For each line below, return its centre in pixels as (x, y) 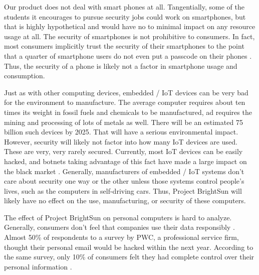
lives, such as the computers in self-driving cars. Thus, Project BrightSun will (123, 190)
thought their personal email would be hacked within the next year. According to (129, 247)
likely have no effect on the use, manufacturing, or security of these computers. (125, 200)
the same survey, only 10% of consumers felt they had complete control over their (129, 257)
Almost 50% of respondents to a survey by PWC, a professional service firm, (121, 237)
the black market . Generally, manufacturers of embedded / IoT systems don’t (124, 171)
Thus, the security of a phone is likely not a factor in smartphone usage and (121, 65)
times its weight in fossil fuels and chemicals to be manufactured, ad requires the (128, 112)
